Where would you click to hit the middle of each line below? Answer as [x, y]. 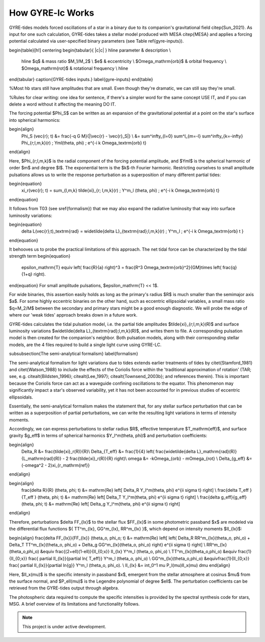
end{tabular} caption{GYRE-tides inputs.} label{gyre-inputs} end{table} [81, 79]
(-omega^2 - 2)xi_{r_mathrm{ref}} [56, 465]
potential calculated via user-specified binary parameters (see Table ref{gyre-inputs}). [96, 41]
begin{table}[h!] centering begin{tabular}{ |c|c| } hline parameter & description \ [90, 50]
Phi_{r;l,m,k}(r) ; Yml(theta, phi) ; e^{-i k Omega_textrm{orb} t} [84, 143]
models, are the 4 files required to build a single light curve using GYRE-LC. [85, 345]
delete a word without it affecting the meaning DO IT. [63, 104]
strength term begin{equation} [40, 256]
